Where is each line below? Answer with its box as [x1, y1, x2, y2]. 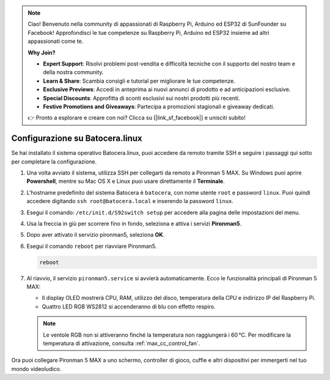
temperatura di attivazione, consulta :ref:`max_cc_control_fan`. [43, 340, 200, 347]
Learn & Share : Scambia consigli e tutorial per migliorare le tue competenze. [43, 77, 235, 84]
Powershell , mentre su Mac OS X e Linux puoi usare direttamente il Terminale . [26, 177, 226, 185]
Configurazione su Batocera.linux [11, 133, 142, 144]
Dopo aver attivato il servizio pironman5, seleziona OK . [26, 231, 165, 239]
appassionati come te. [28, 37, 84, 45]
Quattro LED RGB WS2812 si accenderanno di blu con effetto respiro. [42, 303, 216, 310]
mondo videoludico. [11, 365, 62, 373]
